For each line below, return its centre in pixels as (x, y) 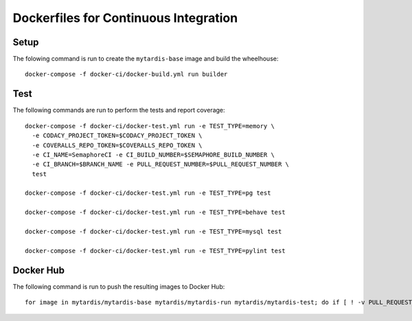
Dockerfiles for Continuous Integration (125, 18)
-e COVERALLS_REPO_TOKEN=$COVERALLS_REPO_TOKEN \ (117, 145)
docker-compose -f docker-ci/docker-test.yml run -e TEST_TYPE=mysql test (153, 232)
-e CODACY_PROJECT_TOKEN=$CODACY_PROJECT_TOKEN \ (117, 136)
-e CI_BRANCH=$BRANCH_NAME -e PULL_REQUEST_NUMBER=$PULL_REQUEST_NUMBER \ (161, 164)
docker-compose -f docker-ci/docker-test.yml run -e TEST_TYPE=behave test (155, 212)
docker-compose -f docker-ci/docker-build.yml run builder (126, 74)
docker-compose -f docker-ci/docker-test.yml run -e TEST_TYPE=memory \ (150, 126)
